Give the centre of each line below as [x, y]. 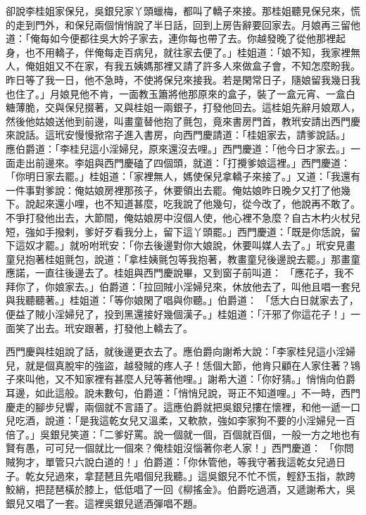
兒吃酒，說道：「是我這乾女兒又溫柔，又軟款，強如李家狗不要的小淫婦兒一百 [181, 420]
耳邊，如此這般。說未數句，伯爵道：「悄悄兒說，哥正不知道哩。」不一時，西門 [183, 393]
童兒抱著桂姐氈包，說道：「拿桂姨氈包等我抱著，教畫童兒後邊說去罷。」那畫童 [183, 259]
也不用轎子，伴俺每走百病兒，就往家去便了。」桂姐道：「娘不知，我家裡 [188, 52]
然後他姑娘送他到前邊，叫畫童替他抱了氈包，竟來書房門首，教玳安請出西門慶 [183, 121]
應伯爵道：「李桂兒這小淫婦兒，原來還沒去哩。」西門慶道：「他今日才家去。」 [178, 148]
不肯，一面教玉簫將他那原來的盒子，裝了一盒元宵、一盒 [217, 93]
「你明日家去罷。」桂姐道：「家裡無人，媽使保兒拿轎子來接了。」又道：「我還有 [183, 176]
